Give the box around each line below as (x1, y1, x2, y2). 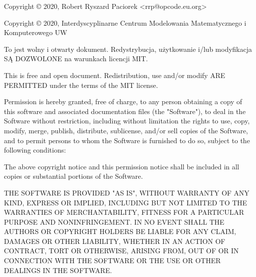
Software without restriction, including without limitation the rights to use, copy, (4, 116, 250, 126)
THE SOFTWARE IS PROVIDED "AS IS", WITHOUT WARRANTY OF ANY (4, 187, 250, 198)
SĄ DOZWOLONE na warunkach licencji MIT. (4, 53, 148, 64)
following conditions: (4, 145, 66, 155)
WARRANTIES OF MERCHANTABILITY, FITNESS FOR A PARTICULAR (4, 207, 244, 217)
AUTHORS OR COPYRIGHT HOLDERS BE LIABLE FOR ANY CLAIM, (4, 226, 236, 237)
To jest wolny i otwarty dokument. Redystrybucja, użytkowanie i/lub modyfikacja (4, 43, 252, 54)
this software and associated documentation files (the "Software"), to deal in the (4, 106, 246, 116)
